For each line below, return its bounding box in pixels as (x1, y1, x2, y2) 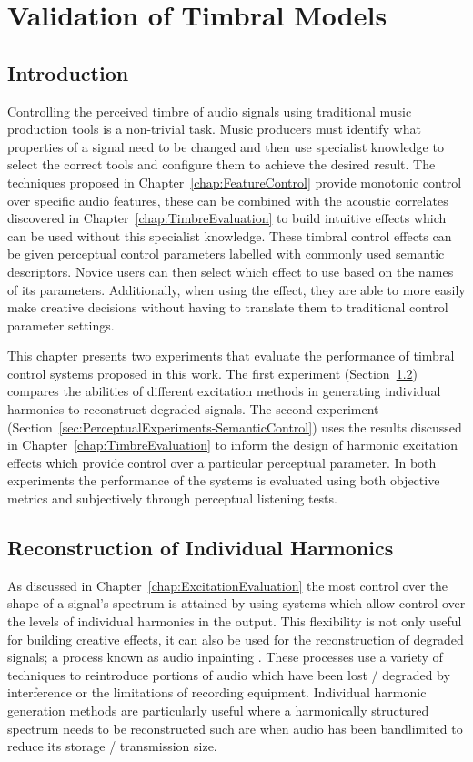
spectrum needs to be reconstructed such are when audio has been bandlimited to (7, 718, 463, 737)
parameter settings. (7, 315, 115, 334)
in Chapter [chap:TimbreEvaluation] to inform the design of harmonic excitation (7, 435, 458, 454)
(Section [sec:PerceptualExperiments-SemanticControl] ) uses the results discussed (7, 417, 462, 436)
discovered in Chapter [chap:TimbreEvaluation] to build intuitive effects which (7, 208, 447, 228)
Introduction (7, 58, 129, 86)
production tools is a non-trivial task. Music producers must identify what (7, 119, 421, 138)
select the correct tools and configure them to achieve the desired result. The (7, 155, 436, 174)
